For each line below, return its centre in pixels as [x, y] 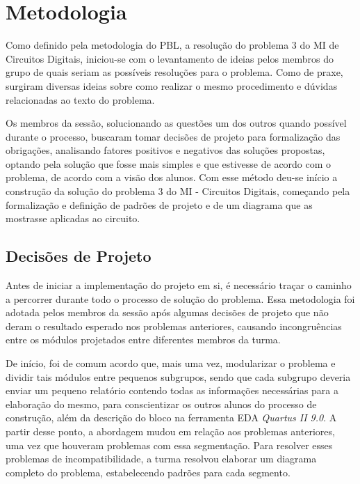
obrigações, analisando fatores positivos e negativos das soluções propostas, [165, 150]
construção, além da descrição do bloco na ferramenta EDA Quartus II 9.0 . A [171, 417]
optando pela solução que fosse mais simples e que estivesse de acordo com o [169, 163]
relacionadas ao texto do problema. [80, 99]
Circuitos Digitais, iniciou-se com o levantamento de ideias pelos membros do [170, 58]
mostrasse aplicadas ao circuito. [73, 218]
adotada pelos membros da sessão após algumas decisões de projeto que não [167, 312]
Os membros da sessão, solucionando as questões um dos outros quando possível [176, 123]
